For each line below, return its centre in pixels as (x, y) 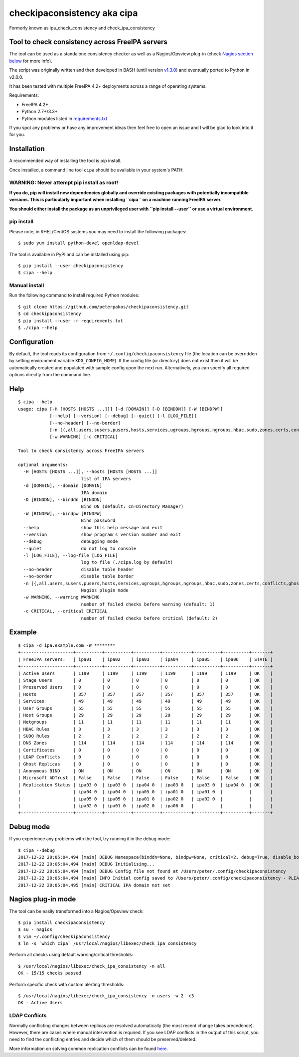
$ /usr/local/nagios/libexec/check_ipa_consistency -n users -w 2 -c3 (106, 996)
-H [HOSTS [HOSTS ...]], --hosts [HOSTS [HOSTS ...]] (90, 472)
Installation (27, 149)
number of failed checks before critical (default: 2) (149, 618)
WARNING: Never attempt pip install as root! (64, 183)
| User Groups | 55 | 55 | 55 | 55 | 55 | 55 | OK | (146, 708)
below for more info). (31, 61)
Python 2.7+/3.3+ (40, 112)
